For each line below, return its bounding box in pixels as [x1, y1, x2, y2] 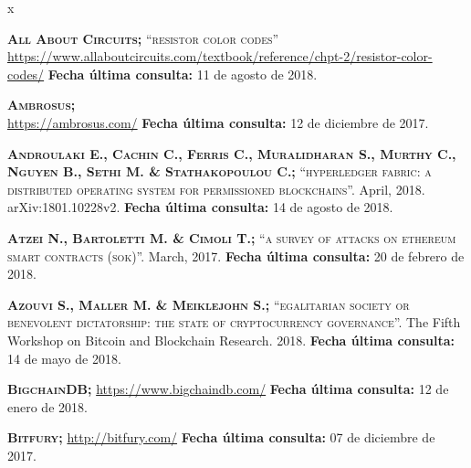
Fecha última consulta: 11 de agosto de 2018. [47, 64, 318, 83]
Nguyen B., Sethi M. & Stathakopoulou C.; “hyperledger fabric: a [7, 162, 432, 181]
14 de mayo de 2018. [7, 348, 121, 367]
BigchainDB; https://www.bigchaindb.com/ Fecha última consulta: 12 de [7, 379, 449, 399]
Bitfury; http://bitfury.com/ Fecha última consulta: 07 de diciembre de [7, 428, 435, 447]
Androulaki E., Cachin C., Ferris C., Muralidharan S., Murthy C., [7, 144, 456, 163]
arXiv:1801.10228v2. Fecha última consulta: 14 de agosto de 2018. [7, 197, 393, 217]
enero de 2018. [7, 397, 88, 416]
